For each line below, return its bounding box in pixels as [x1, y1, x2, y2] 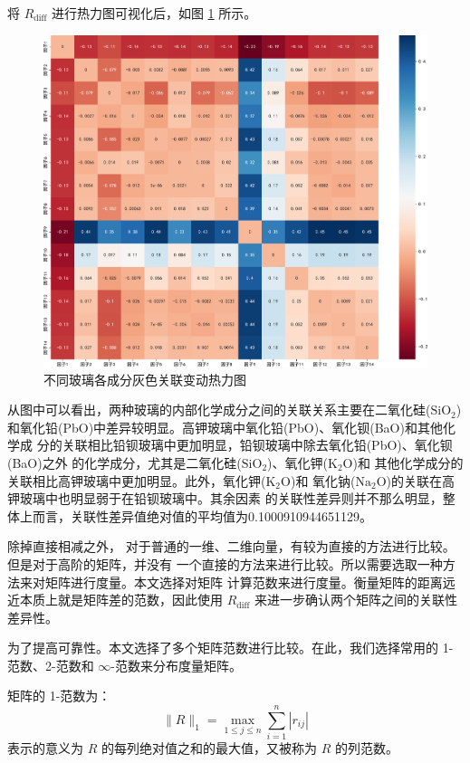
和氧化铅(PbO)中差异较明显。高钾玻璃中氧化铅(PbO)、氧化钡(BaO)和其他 [7, 417, 443, 436]
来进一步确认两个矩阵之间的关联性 [254, 590, 457, 609]
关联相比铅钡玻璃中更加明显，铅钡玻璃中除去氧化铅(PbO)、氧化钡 [62, 435, 453, 454]
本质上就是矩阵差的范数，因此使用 [19, 590, 223, 609]
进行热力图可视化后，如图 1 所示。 [51, 4, 257, 22]
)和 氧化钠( [290, 471, 356, 490]
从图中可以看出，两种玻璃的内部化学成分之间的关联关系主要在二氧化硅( [7, 400, 431, 419]
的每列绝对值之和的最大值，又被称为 [101, 739, 317, 758]
